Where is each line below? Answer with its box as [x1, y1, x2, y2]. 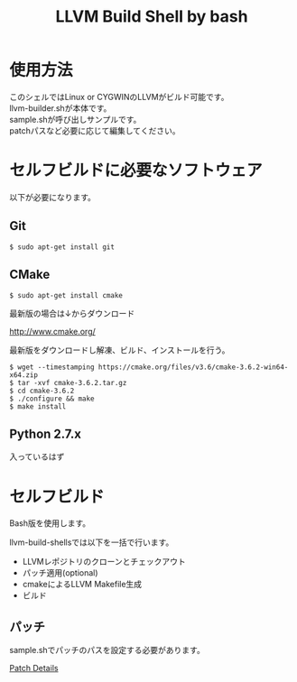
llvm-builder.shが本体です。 [9, 102, 112, 114]
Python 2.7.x [9, 426, 81, 441]
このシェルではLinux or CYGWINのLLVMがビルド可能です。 [9, 91, 229, 102]
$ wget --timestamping [9, 363, 95, 372]
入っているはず [9, 451, 65, 462]
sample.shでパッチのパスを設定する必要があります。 [9, 645, 205, 656]
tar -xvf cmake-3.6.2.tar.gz [17, 378, 127, 387]
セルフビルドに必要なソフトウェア [9, 161, 264, 181]
